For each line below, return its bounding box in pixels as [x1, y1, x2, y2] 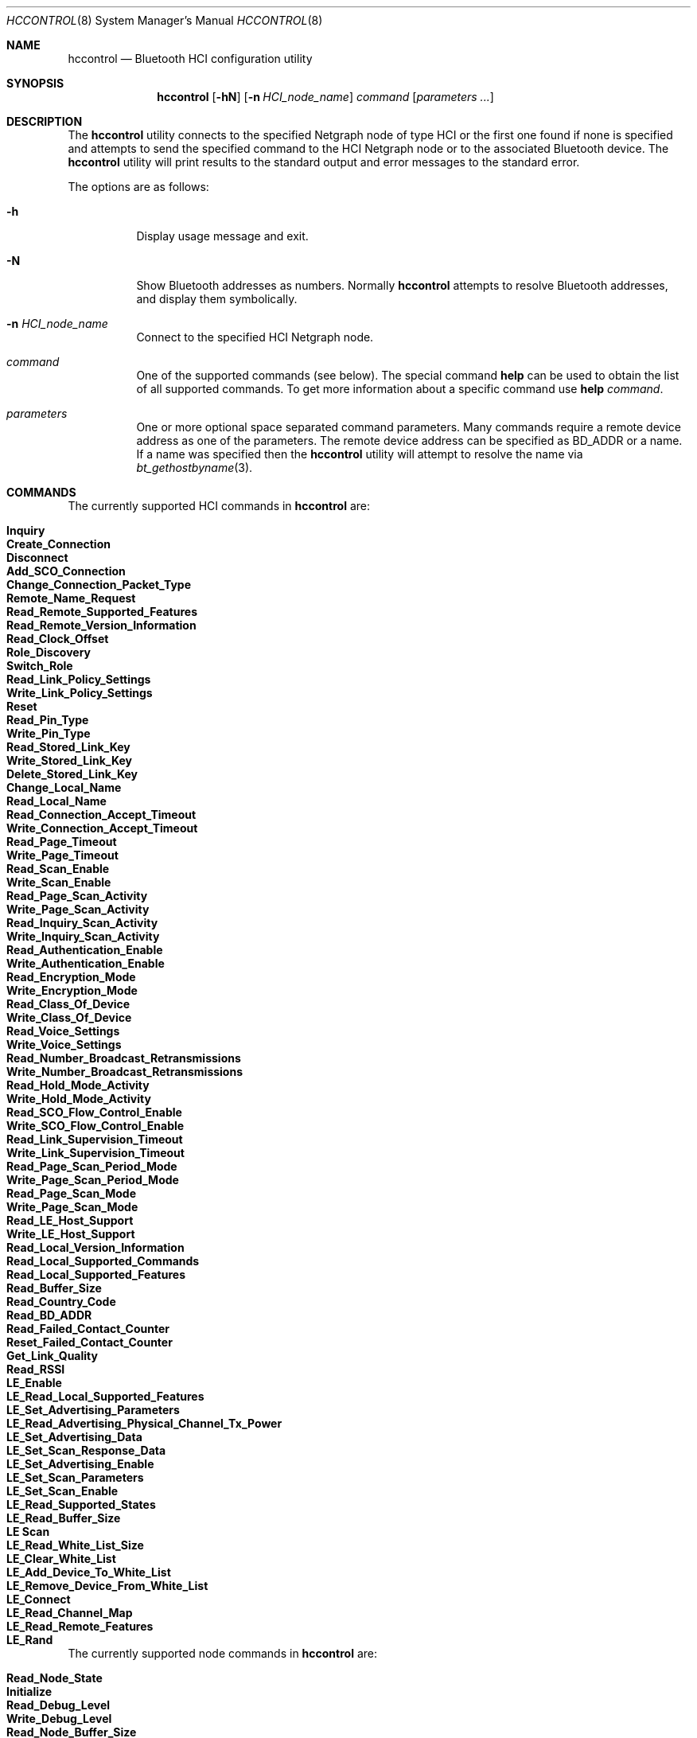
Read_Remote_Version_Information [6, 618, 197, 632]
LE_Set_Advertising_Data [6, 1430, 142, 1444]
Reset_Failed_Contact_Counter [6, 1335, 173, 1349]
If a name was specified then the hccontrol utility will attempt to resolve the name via [136, 447, 583, 461]
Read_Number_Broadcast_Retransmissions [6, 1051, 241, 1065]
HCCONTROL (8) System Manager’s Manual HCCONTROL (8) [6, 14, 323, 27]
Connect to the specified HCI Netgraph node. [136, 330, 374, 344]
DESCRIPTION [6, 115, 83, 128]
